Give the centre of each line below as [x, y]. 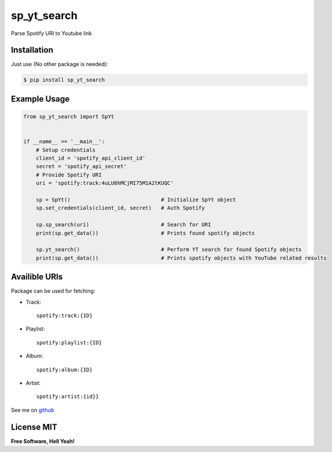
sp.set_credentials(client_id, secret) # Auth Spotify [120, 208]
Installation [32, 50]
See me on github [33, 410]
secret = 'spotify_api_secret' [81, 167]
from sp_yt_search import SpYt [69, 117]
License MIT [34, 427]
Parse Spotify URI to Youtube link [51, 33]
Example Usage [40, 99]
